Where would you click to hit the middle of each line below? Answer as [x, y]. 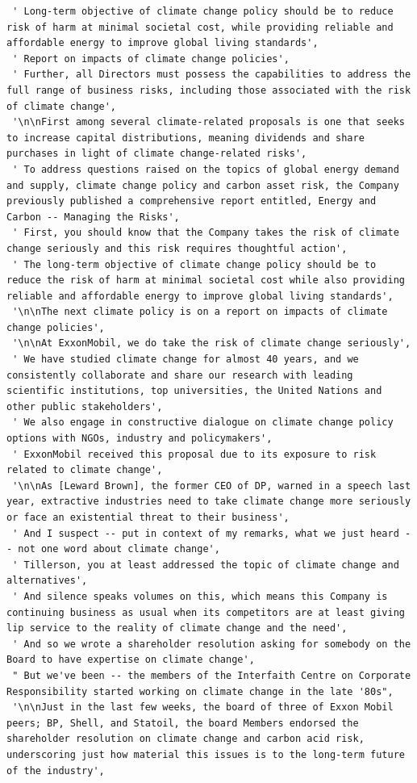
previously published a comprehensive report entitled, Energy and [192, 201]
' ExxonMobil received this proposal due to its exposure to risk [194, 454]
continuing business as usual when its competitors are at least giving [206, 612]
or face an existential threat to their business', [148, 517]
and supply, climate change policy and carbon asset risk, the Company [203, 185]
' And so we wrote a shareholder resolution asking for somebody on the [212, 644]
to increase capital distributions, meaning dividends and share [186, 138]
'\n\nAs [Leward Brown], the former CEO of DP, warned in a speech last [212, 486]
